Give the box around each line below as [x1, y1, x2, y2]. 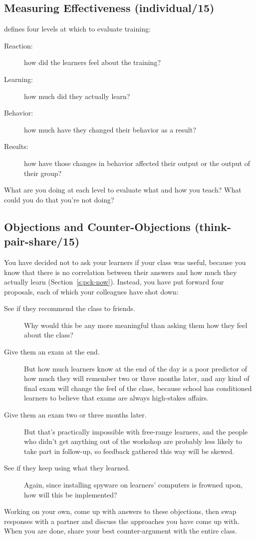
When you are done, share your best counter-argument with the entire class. [4, 525, 237, 536]
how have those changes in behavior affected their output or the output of [24, 157, 250, 168]
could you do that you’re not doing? [4, 194, 114, 204]
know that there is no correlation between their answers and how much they [4, 266, 237, 277]
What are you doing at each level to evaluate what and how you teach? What [4, 184, 242, 195]
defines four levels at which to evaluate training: [4, 23, 151, 34]
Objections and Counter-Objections [4, 218, 191, 234]
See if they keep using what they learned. [4, 462, 130, 473]
